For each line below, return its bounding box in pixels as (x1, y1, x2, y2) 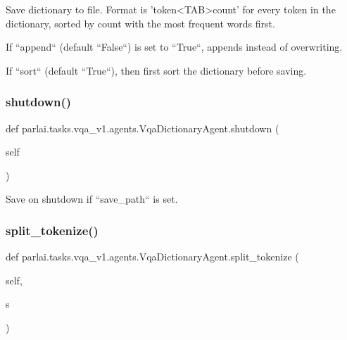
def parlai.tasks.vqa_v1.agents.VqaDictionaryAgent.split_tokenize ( (6, 249, 299, 264)
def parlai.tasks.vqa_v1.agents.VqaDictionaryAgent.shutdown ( (6, 120, 279, 135)
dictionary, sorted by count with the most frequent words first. (6, 15, 275, 30)
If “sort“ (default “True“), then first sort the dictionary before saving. (6, 63, 307, 77)
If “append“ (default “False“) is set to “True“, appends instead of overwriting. (6, 39, 343, 54)
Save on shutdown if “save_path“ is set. (6, 191, 178, 206)
